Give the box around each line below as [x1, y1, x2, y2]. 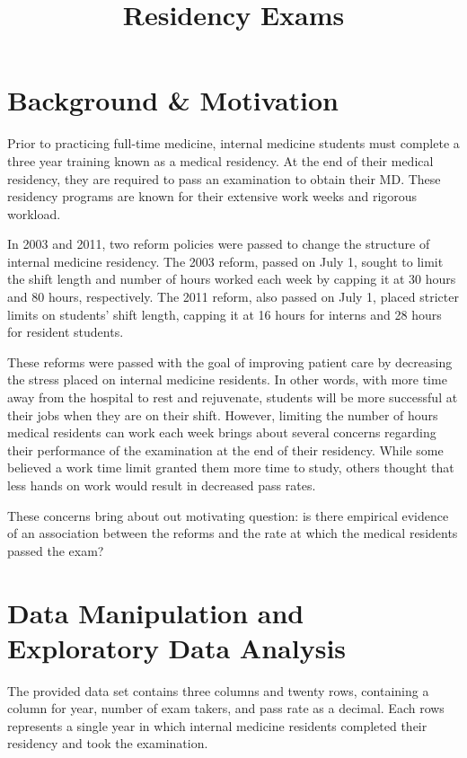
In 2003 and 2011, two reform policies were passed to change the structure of [7, 234, 430, 253]
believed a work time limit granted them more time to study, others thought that [7, 458, 454, 477]
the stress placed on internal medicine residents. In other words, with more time [7, 370, 447, 389]
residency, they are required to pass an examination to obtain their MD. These [7, 169, 441, 188]
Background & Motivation [7, 82, 339, 119]
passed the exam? [7, 541, 104, 560]
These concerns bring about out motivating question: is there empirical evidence [7, 506, 449, 524]
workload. [7, 204, 61, 223]
